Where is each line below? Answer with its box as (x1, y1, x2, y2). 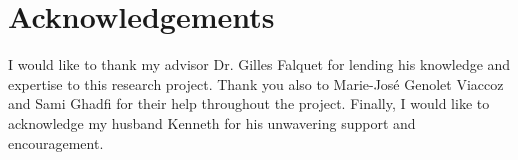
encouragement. (8, 132, 104, 153)
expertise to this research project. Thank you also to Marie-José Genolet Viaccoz (8, 73, 504, 94)
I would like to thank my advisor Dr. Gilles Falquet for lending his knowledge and (8, 54, 511, 75)
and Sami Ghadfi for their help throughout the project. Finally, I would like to (8, 93, 490, 114)
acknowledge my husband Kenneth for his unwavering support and (8, 112, 416, 133)
